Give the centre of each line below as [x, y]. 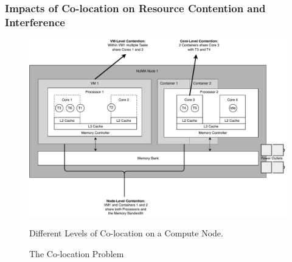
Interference [35, 22]
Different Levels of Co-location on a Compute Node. [126, 233]
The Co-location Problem [77, 253]
